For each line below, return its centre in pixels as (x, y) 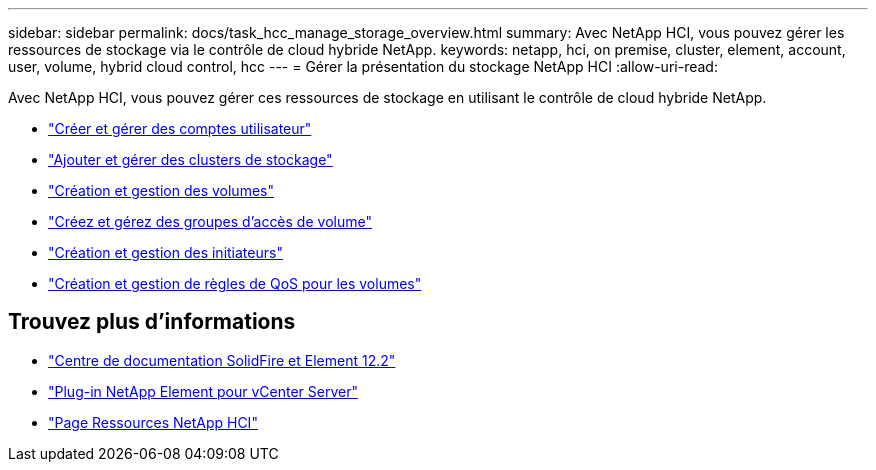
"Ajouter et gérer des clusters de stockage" (190, 159)
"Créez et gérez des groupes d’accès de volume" (210, 221)
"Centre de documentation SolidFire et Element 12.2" (222, 360)
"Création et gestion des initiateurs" (165, 252)
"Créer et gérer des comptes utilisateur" (180, 128)
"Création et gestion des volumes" (161, 190)
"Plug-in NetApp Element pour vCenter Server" (203, 391)
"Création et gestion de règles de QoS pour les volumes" (235, 283)
